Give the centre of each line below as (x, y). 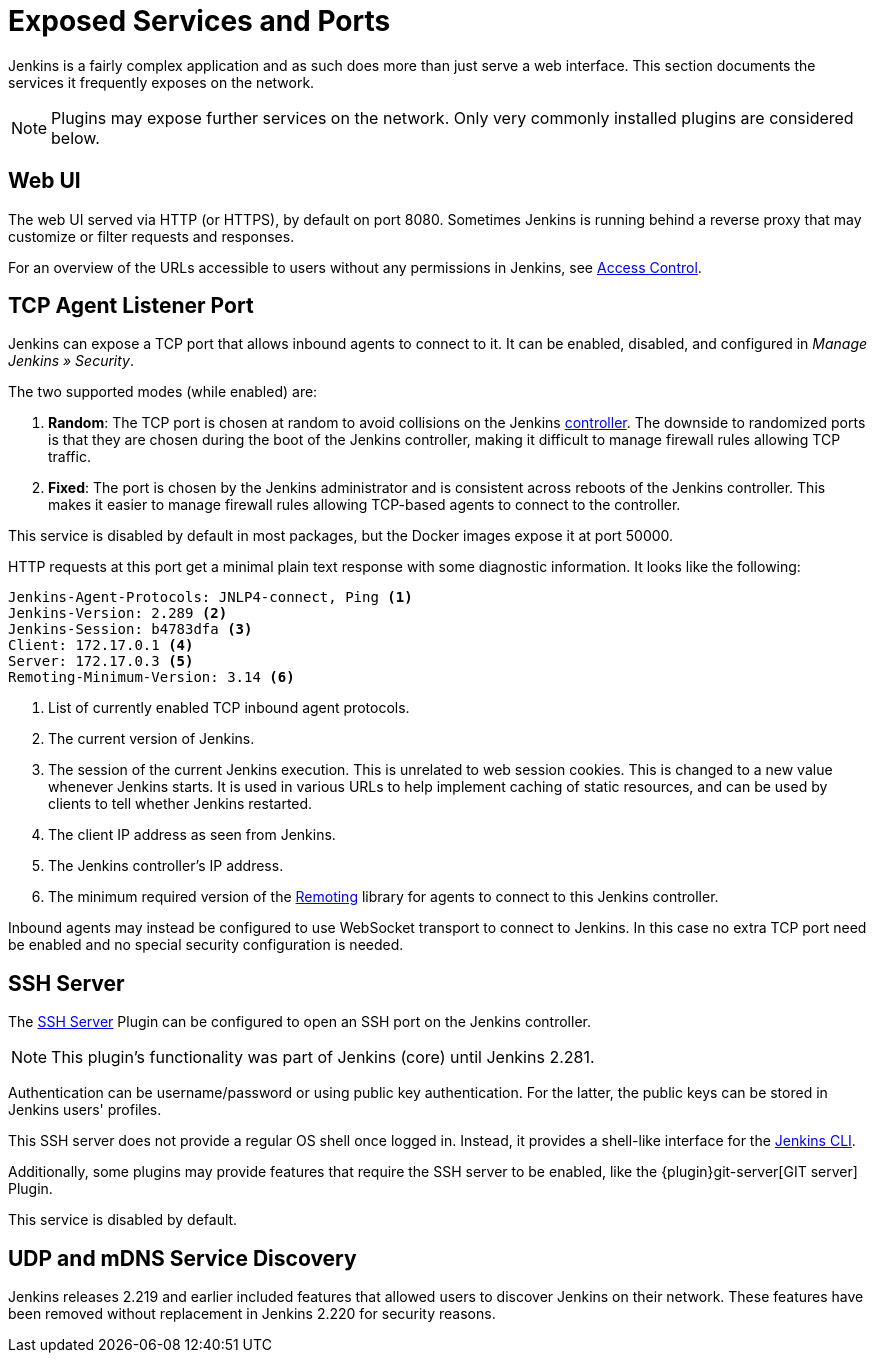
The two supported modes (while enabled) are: (163, 392)
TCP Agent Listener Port (131, 306)
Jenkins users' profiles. (85, 1110)
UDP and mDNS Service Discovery (182, 1258)
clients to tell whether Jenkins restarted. (180, 804)
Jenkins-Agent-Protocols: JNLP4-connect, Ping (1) (210, 597)
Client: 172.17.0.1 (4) (101, 645)
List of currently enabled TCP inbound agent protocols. (229, 708)
